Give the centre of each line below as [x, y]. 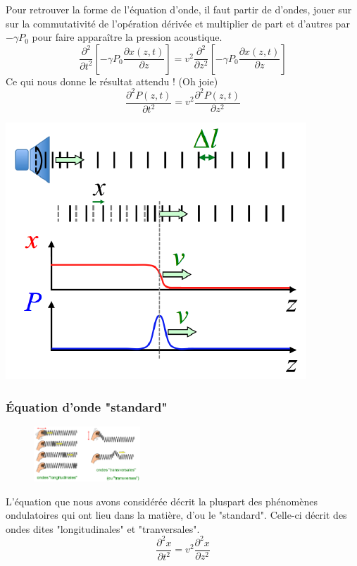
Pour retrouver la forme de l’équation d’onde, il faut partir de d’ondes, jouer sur [179, 9]
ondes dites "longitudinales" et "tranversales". [103, 528]
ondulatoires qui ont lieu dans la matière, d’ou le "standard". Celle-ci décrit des [176, 515]
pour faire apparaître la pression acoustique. [127, 37]
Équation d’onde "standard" [87, 406]
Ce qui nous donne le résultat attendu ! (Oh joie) [112, 81]
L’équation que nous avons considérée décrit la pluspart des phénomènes [162, 501]
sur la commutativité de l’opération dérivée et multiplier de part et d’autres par [178, 23]
